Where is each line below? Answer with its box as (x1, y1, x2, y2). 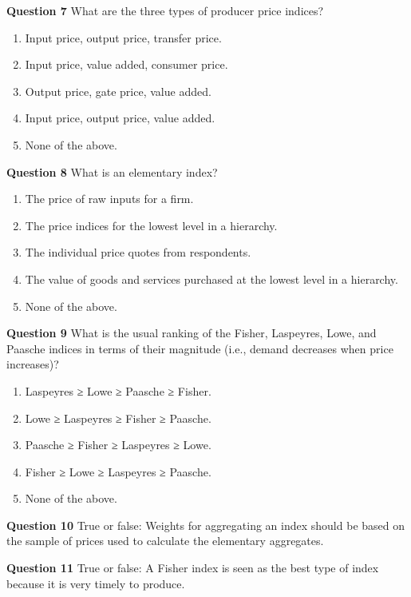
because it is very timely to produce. (6, 575, 185, 591)
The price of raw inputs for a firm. (25, 190, 194, 207)
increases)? (6, 356, 59, 372)
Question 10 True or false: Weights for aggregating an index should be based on (6, 516, 405, 533)
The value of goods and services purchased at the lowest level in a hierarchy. (25, 270, 398, 287)
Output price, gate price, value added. (25, 82, 211, 99)
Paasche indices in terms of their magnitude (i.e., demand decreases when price (6, 340, 393, 356)
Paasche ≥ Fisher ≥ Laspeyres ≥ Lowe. (25, 436, 211, 453)
